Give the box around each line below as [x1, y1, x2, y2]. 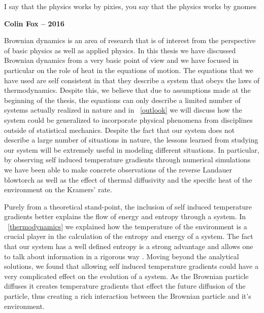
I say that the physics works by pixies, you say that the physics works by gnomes [4, 1, 257, 11]
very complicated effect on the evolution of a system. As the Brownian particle [4, 270, 249, 281]
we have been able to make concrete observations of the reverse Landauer [4, 164, 232, 175]
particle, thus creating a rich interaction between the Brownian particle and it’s [4, 291, 251, 301]
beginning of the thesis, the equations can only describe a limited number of [4, 94, 241, 105]
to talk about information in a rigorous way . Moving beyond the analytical [4, 251, 239, 261]
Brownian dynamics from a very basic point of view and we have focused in [4, 55, 239, 65]
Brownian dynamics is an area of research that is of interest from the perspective [4, 35, 256, 46]
